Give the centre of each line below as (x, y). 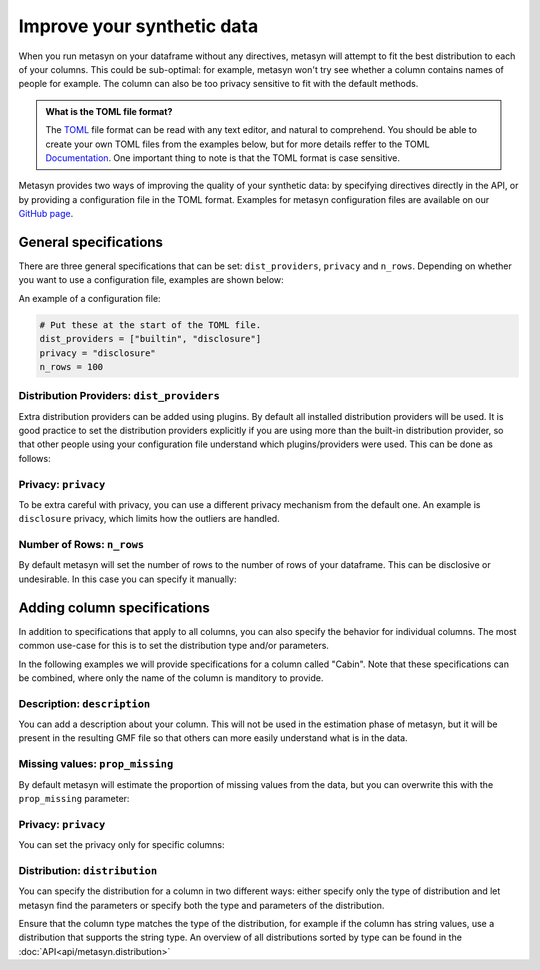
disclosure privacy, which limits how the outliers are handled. (149, 519)
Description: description (84, 703)
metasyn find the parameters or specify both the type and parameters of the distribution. (201, 905)
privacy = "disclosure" (98, 353)
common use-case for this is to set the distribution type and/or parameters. (174, 646)
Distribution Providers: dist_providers (119, 396)
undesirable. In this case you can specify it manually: (127, 579)
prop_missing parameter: (74, 799)
